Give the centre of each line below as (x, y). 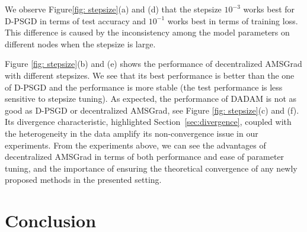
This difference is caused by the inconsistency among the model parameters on (147, 32)
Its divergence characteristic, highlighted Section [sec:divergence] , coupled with (148, 122)
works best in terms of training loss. (233, 20)
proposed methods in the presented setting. (83, 180)
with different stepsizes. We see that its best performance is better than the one (150, 75)
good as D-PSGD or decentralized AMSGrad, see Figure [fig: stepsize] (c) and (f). (152, 110)
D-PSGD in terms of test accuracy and (76, 20)
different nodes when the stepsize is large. (80, 43)
